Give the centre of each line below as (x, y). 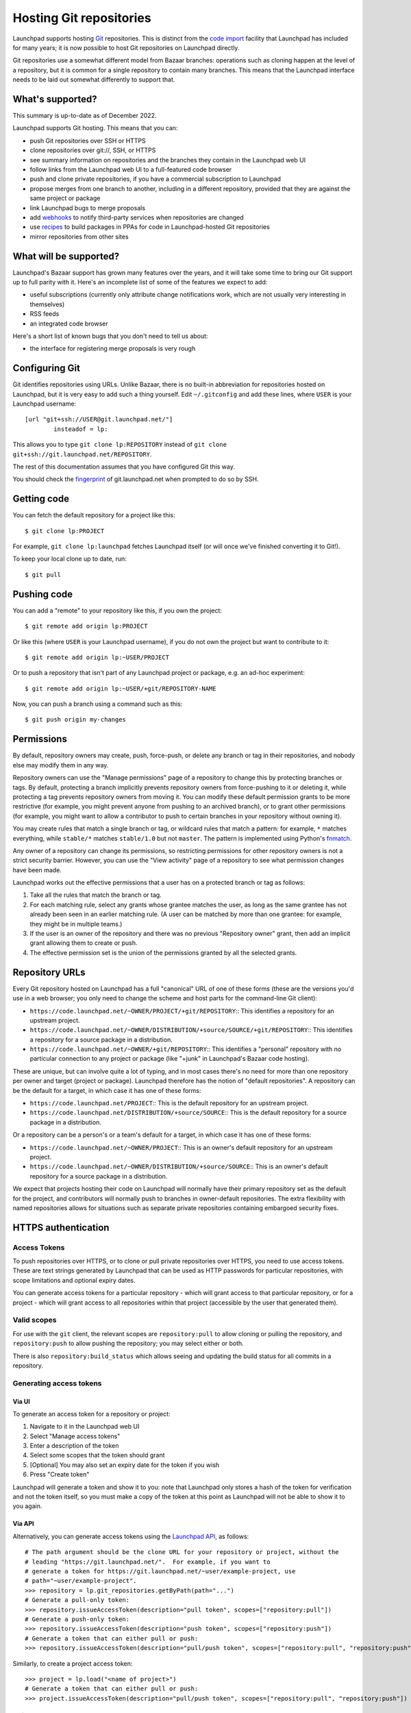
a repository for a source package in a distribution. (101, 1039)
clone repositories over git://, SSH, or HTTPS (93, 150)
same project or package (65, 198)
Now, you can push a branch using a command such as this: (98, 704)
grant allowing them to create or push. (84, 943)
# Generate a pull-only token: (77, 1600)
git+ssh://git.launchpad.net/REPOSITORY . (82, 454)
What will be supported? (66, 256)
